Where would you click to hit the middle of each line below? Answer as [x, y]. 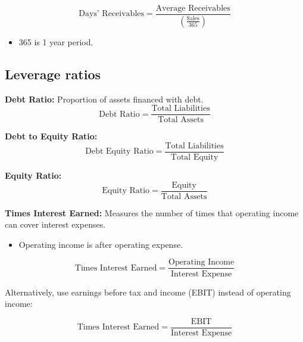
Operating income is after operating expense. [101, 244]
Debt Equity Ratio [119, 152]
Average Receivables [193, 8]
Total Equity [194, 158]
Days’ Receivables [112, 14]
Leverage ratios [53, 74]
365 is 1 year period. [56, 41]
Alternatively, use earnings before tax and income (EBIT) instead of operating [148, 292]
